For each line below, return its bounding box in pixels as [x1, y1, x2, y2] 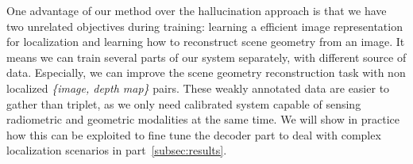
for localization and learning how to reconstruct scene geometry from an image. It [6, 33, 405, 50]
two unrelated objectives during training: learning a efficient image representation [6, 17, 403, 34]
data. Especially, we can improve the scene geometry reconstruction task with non [6, 64, 406, 81]
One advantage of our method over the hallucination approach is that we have [6, 2, 387, 18]
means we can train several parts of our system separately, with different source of [6, 48, 407, 65]
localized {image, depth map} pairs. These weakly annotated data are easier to [6, 79, 390, 96]
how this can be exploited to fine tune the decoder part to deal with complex [6, 126, 381, 143]
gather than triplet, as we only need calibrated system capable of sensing [6, 95, 361, 112]
